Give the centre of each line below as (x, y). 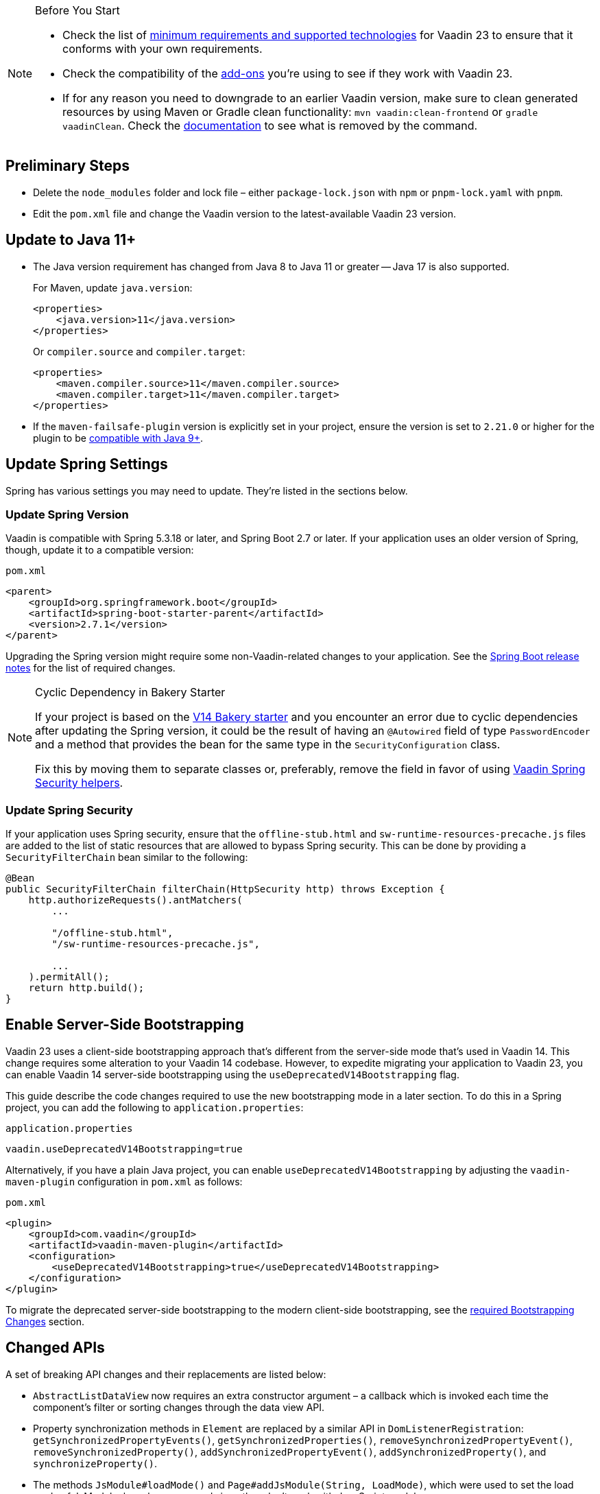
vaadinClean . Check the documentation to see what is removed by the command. (270, 126)
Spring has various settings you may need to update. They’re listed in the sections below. (207, 490)
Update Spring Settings (87, 464)
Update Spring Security (69, 810)
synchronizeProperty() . (95, 1463)
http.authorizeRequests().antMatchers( (135, 900)
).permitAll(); (69, 977)
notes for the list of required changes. (91, 668)
